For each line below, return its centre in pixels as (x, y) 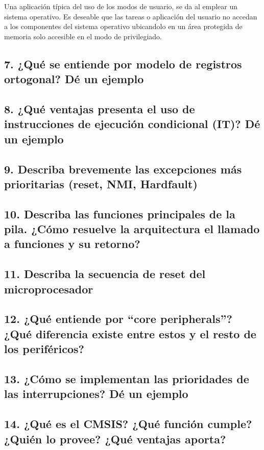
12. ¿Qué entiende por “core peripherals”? (118, 319)
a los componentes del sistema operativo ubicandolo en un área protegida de (123, 26)
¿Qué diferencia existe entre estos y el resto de (130, 333)
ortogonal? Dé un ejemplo (74, 79)
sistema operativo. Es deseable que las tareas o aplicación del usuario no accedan (131, 16)
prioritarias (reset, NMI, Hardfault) (101, 183)
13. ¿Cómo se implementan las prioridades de (127, 378)
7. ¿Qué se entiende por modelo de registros (123, 64)
